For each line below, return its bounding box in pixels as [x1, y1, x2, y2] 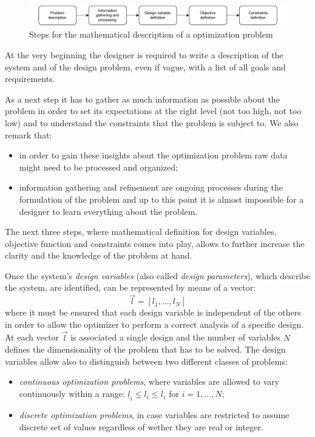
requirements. [5, 72, 55, 85]
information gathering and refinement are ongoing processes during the [19, 181, 283, 194]
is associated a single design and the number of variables [70, 331, 281, 344]
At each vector [5, 331, 59, 344]
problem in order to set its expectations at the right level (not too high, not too [5, 104, 302, 117]
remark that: [5, 128, 52, 141]
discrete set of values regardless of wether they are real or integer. [19, 420, 263, 433]
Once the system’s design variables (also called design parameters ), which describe [5, 269, 310, 282]
